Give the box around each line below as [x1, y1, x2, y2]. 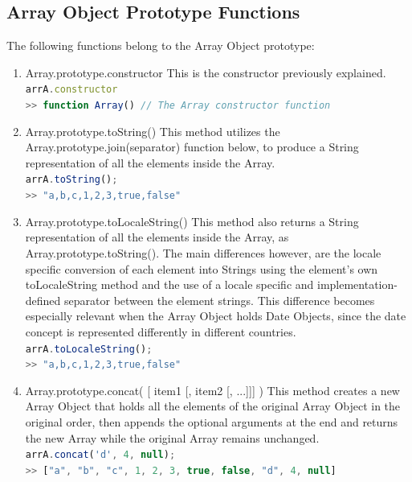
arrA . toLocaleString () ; [25, 343, 153, 355]
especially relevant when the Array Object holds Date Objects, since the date [25, 307, 406, 324]
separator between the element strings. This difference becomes [64, 291, 375, 308]
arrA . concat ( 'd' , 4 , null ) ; [25, 449, 176, 461]
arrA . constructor [25, 84, 118, 96]
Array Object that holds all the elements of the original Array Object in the [25, 398, 401, 414]
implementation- [317, 276, 398, 293]
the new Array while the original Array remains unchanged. [25, 429, 320, 446]
